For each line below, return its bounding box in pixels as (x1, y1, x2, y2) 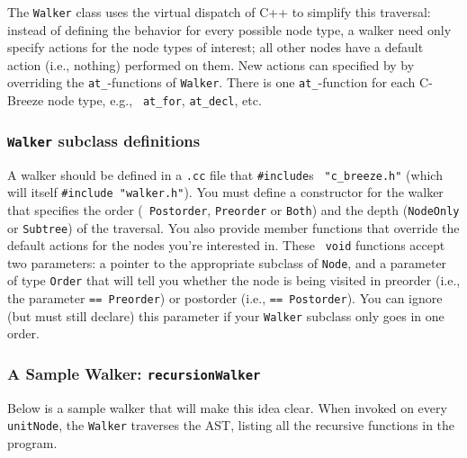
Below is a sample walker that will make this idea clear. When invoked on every (7, 398, 447, 417)
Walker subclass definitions (7, 129, 201, 151)
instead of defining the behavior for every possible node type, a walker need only (7, 20, 452, 39)
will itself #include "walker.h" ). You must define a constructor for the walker (7, 183, 444, 202)
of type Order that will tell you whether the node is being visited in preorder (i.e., (7, 271, 461, 290)
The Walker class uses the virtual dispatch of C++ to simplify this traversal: (7, 3, 431, 21)
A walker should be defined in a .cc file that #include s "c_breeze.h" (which (7, 165, 443, 184)
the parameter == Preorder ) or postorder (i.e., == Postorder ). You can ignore (7, 289, 443, 308)
